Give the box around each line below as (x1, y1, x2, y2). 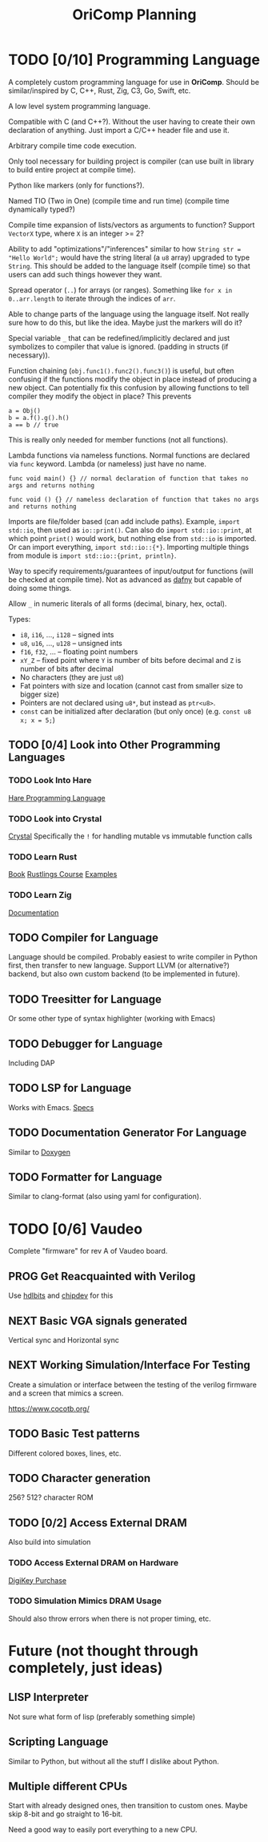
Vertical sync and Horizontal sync (8, 1335, 120, 1344)
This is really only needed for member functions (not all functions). (8, 434, 228, 444)
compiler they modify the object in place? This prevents (8, 391, 192, 401)
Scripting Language (8, 1735, 109, 1749)
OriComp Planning (72, 6, 197, 24)
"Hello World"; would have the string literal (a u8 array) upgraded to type (8, 252, 250, 262)
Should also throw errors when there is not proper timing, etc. (8, 1614, 212, 1623)
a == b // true (8, 421, 59, 429)
